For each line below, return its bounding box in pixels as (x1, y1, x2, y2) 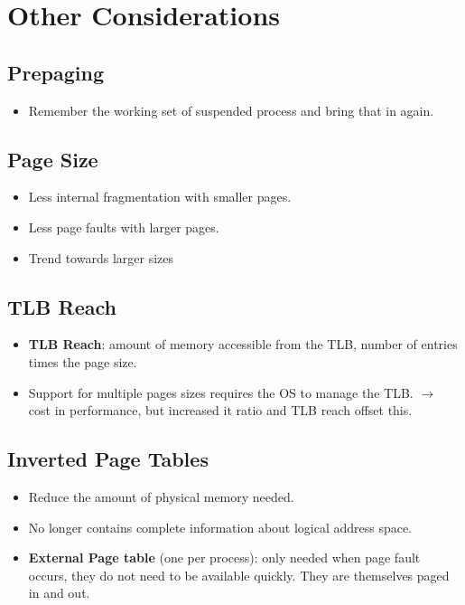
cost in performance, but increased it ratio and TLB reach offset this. (28, 401, 413, 420)
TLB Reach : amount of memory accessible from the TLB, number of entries (28, 335, 458, 354)
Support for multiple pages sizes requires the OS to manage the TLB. (28, 383, 414, 402)
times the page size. (28, 352, 137, 371)
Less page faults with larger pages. (28, 217, 219, 236)
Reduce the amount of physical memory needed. (28, 487, 294, 506)
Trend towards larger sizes (28, 248, 173, 267)
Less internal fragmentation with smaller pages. (28, 187, 292, 206)
